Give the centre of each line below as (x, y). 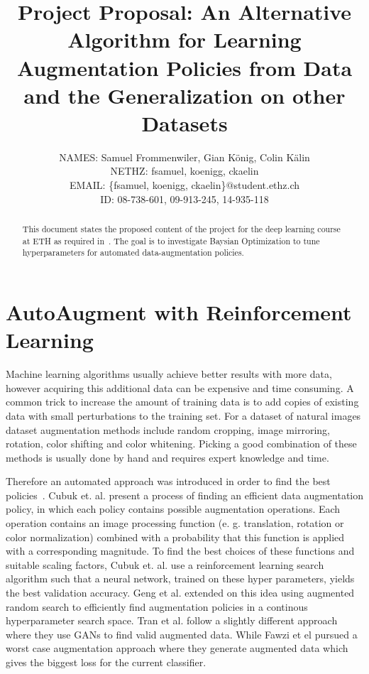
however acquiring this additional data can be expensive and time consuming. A (180, 387)
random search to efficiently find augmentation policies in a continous (157, 606)
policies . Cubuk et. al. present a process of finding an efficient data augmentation (185, 495)
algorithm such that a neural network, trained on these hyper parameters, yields (180, 578)
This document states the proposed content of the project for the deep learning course (181, 229)
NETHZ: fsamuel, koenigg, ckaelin (184, 171)
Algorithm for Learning (184, 39)
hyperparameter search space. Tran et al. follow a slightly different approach (172, 620)
